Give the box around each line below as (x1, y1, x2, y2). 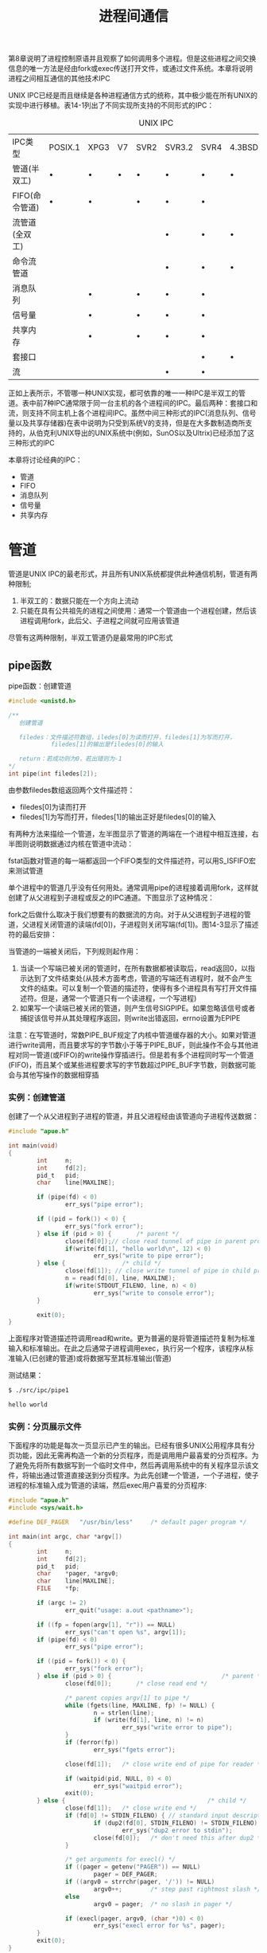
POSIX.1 (48, 142, 81, 153)
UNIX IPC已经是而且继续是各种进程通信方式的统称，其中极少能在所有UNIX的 (8, 91, 258, 100)
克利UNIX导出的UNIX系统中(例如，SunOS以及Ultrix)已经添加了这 (42, 428, 255, 438)
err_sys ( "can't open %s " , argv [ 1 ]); (64, 1628, 187, 1636)
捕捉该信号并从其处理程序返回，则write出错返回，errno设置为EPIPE (19, 1013, 241, 1022)
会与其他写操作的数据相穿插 (8, 1069, 99, 1080)
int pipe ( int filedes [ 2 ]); (8, 770, 98, 778)
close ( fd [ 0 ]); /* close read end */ (64, 1679, 208, 1688)
